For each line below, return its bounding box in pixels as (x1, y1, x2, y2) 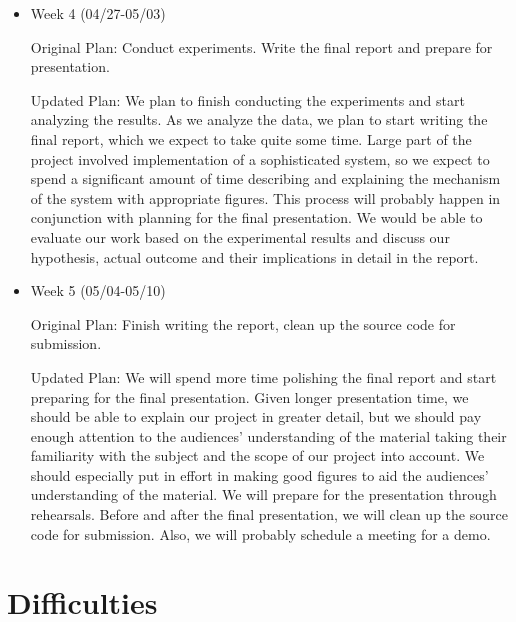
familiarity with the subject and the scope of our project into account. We (30, 445, 485, 466)
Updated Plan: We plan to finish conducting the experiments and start (30, 89, 465, 110)
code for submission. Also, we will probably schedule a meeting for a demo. (30, 523, 491, 544)
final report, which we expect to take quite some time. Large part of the (30, 128, 472, 149)
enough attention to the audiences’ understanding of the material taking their (30, 425, 507, 446)
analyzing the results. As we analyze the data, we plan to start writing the (30, 109, 488, 130)
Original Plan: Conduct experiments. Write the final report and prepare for (30, 36, 493, 57)
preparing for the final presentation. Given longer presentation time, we (30, 386, 469, 407)
